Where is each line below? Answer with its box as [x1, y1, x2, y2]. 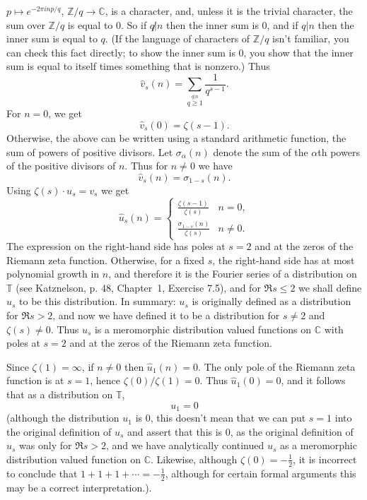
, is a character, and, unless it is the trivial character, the [105, 4, 353, 18]
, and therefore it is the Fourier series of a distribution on [108, 266, 357, 281]
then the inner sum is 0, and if [166, 17, 298, 32]
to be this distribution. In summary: [19, 294, 176, 309]
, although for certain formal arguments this [165, 465, 356, 480]
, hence [90, 373, 121, 388]
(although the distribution [6, 410, 120, 425]
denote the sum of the [213, 144, 308, 159]
